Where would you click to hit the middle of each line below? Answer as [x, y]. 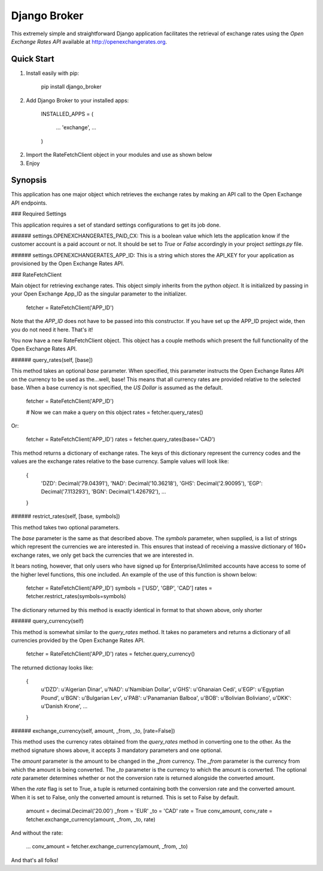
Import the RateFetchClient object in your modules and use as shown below [119, 155]
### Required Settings [39, 214]
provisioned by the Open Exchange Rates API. [68, 264]
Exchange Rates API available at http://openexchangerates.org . [89, 41]
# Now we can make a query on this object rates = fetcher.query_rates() [115, 412]
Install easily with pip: [53, 73]
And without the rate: [37, 833]
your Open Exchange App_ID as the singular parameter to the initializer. [99, 294]
